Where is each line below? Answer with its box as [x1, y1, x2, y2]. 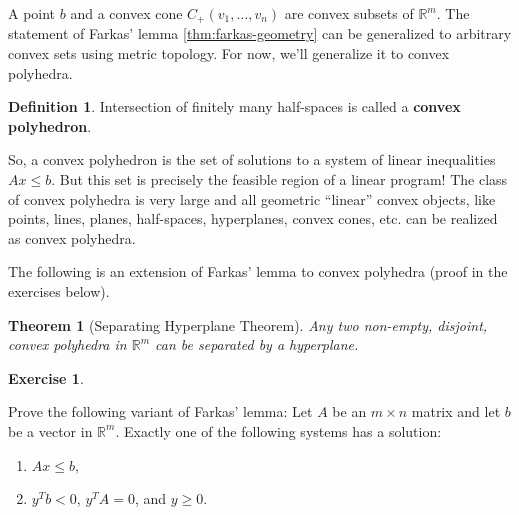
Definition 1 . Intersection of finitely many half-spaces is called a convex [8, 96, 461, 117]
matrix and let [411, 401, 501, 422]
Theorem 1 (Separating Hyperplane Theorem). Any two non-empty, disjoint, [8, 314, 488, 335]
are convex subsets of [284, 3, 414, 23]
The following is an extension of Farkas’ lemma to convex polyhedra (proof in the [8, 261, 508, 282]
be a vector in [8, 420, 93, 441]
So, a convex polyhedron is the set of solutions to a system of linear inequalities [8, 149, 496, 170]
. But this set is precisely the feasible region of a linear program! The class [51, 169, 508, 190]
